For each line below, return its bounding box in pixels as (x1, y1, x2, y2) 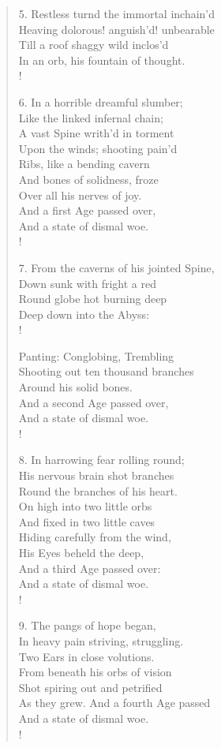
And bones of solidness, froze (18, 170, 159, 187)
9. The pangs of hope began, (18, 617, 156, 634)
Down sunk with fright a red (18, 275, 156, 291)
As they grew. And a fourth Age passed (18, 694, 211, 711)
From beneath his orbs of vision (18, 664, 172, 680)
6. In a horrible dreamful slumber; (18, 93, 183, 110)
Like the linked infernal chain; (18, 109, 163, 125)
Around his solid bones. (18, 379, 133, 395)
